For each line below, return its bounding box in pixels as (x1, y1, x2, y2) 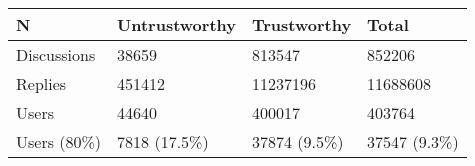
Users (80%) (16, 130, 102, 153)
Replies (16, 72, 67, 95)
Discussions (16, 43, 96, 66)
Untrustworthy (117, 13, 236, 36)
